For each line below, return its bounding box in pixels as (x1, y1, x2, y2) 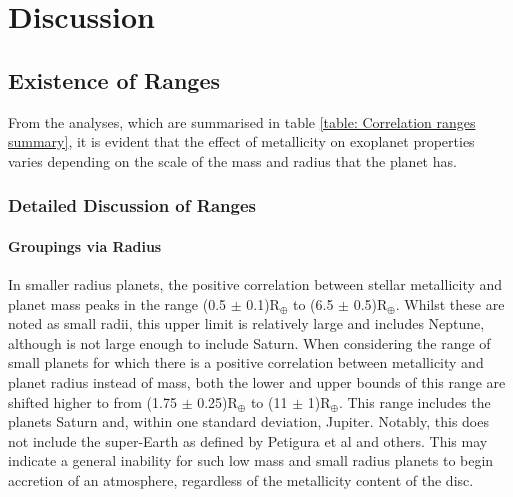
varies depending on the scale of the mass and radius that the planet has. (8, 150, 457, 171)
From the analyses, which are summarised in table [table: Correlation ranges (8, 111, 476, 132)
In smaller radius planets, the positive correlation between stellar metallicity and (8, 274, 503, 294)
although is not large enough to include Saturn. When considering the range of (8, 332, 491, 353)
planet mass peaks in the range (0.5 (8, 293, 227, 314)
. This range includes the (338, 391, 491, 412)
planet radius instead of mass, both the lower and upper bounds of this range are (8, 371, 506, 392)
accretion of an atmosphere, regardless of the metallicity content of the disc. (8, 469, 474, 490)
